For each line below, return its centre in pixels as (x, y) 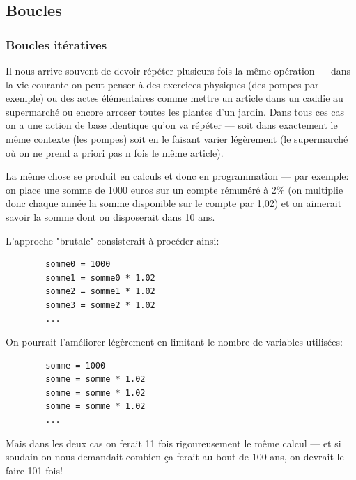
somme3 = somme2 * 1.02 (100, 305)
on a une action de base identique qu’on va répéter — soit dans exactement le (172, 125)
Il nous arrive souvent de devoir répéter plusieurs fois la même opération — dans (178, 70)
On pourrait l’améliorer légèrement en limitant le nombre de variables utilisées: (174, 342)
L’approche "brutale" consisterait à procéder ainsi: (113, 240)
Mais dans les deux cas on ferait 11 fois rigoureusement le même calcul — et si (173, 443)
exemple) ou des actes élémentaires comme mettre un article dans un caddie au (175, 98)
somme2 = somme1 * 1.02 (100, 292)
